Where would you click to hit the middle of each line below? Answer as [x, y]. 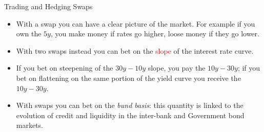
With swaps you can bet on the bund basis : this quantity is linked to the [130, 105]
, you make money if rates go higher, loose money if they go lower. [155, 34]
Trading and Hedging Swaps [48, 6]
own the [29, 34]
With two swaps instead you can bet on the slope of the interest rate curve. [135, 50]
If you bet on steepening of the [65, 68]
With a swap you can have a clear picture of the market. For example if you [136, 23]
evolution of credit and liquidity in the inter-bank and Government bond [130, 115]
